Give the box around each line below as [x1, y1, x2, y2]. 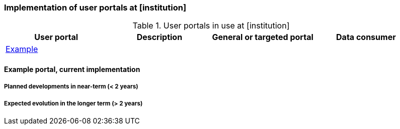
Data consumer [336, 32, 396, 42]
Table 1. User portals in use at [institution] [132, 20, 290, 31]
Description [136, 32, 183, 42]
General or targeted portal [212, 32, 313, 42]
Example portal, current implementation [4, 64, 140, 73]
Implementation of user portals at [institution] [4, 2, 187, 12]
